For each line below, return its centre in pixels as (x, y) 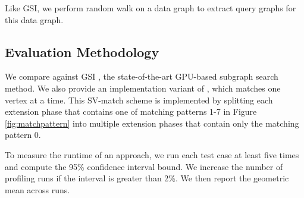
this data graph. (34, 19)
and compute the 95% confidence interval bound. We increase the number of (144, 166)
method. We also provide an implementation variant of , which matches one (143, 88)
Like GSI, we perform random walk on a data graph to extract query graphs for (151, 8)
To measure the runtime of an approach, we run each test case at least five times (152, 154)
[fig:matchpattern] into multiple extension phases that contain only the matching (152, 123)
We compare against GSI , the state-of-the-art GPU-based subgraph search (142, 76)
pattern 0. (23, 135)
